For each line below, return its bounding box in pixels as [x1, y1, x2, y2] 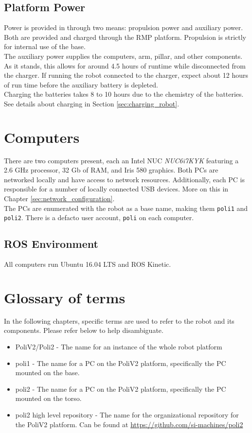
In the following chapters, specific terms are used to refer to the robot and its [4, 315, 234, 326]
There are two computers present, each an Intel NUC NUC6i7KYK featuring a [4, 155, 239, 165]
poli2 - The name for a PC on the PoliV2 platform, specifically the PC [15, 383, 226, 394]
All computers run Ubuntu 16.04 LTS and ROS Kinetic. [4, 259, 171, 269]
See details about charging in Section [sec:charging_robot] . [4, 98, 180, 108]
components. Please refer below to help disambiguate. [4, 325, 163, 335]
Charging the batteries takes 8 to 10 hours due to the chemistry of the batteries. [4, 89, 244, 99]
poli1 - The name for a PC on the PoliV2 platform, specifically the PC [15, 358, 226, 368]
